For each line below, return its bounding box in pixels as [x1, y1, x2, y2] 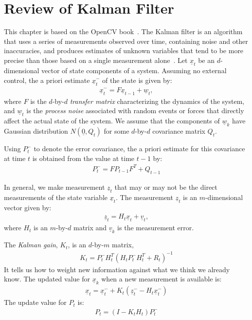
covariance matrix [152, 126, 205, 136]
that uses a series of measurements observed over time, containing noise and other [4, 36, 248, 46]
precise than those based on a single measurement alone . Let [4, 55, 188, 65]
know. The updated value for [4, 274, 90, 284]
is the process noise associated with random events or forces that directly [26, 105, 244, 116]
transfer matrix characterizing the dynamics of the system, [70, 96, 245, 106]
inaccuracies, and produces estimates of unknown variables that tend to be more [4, 45, 244, 56]
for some [104, 126, 129, 136]
